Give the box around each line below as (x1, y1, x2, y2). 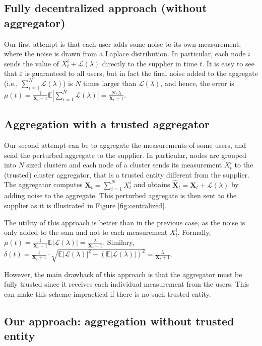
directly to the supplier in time (102, 58, 198, 68)
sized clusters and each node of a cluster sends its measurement (26, 159, 222, 170)
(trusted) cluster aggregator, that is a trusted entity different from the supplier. (4, 169, 249, 180)
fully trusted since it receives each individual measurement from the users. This (4, 279, 249, 289)
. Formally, (177, 227, 211, 237)
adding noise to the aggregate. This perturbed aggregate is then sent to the (4, 190, 237, 201)
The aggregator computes (4, 179, 83, 190)
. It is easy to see (202, 58, 254, 68)
